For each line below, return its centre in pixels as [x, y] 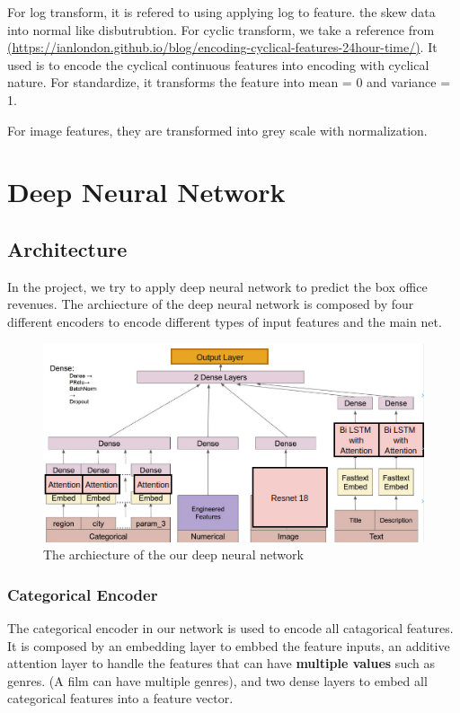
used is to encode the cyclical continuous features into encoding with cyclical [218, 64]
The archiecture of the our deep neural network [173, 555]
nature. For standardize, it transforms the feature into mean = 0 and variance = [229, 82]
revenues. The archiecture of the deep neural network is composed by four [211, 304]
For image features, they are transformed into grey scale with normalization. [217, 130]
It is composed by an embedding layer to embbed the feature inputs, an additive [229, 645]
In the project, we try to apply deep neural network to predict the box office [217, 286]
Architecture [67, 248]
